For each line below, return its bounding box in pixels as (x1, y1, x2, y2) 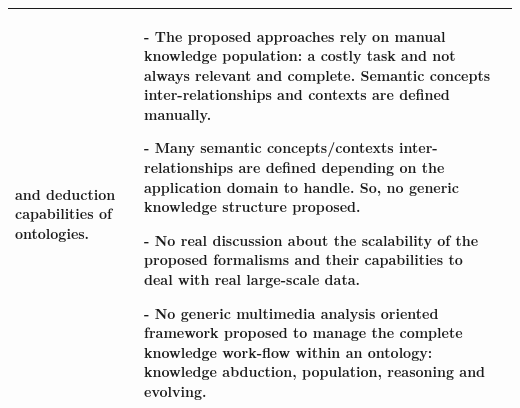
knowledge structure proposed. (144, 196, 361, 217)
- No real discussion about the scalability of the (144, 229, 479, 250)
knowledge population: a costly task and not (144, 45, 456, 66)
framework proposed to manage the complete (144, 322, 463, 343)
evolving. (144, 381, 207, 401)
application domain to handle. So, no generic (144, 176, 459, 197)
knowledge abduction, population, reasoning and (144, 361, 486, 382)
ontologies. (15, 222, 90, 243)
